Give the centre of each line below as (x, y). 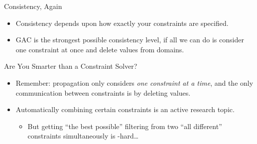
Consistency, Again (33, 6)
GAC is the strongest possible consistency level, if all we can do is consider (130, 40)
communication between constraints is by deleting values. (103, 92)
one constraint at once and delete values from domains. (100, 49)
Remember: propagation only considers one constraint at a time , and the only (134, 82)
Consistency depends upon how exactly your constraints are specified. (122, 23)
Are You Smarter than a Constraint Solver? (71, 66)
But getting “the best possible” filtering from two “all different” (125, 126)
